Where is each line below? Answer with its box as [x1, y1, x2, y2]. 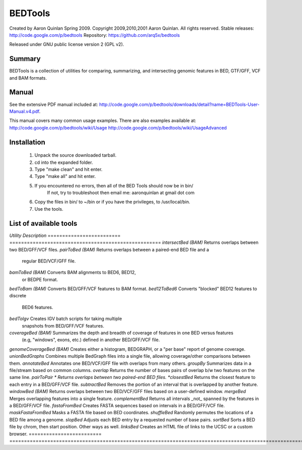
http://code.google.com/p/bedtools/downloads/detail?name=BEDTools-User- [99, 101, 260, 107]
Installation [9, 138, 45, 146]
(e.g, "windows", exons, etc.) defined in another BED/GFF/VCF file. [22, 337, 160, 343]
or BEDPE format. [22, 276, 58, 282]
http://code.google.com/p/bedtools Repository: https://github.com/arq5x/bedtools [9, 32, 180, 38]
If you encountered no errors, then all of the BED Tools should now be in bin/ [34, 182, 194, 188]
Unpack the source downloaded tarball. [34, 152, 117, 158]
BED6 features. [22, 304, 53, 310]
